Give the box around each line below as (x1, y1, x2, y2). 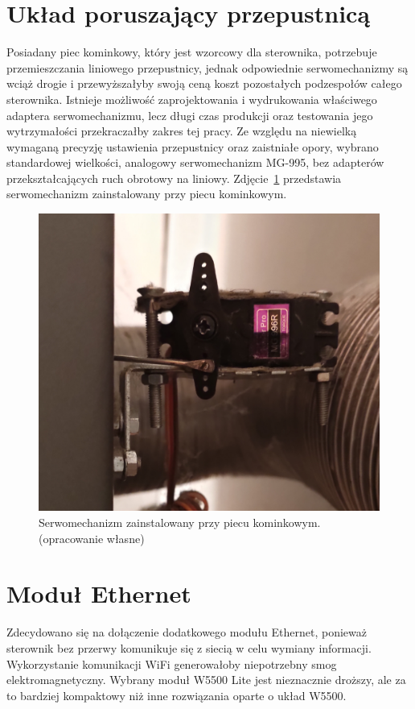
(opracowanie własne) (39, 529, 145, 546)
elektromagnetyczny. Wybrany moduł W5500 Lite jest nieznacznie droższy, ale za (6, 671, 406, 688)
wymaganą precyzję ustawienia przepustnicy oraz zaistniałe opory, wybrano (6, 138, 379, 155)
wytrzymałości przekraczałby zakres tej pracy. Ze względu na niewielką (6, 122, 357, 139)
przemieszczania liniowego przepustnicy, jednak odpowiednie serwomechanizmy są (6, 59, 409, 76)
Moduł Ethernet (6, 577, 191, 610)
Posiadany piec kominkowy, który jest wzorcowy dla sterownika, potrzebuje (6, 44, 377, 60)
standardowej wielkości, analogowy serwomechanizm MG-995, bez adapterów (6, 154, 384, 171)
